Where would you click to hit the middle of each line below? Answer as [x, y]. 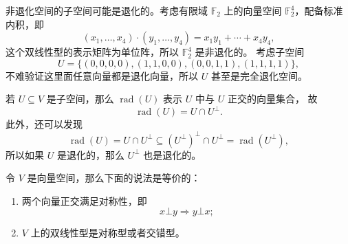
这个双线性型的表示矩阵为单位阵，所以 [92, 52]
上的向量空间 [253, 10]
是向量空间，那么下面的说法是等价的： [114, 178]
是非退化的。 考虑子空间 [250, 52]
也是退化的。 [172, 154]
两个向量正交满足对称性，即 [84, 200]
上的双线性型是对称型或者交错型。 [108, 233]
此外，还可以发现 [44, 124]
